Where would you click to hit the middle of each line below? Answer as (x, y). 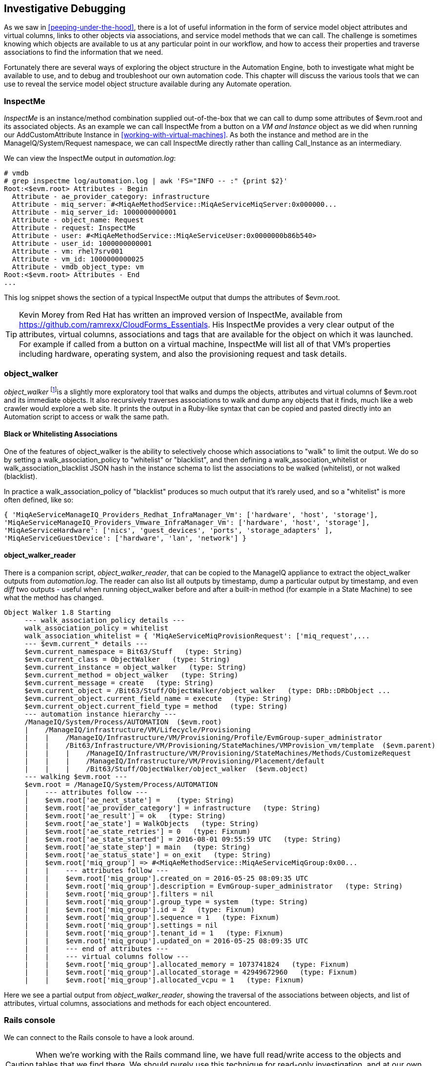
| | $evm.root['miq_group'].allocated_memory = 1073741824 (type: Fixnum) (187, 965)
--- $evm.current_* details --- (86, 644)
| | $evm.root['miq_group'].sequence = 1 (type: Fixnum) (152, 918)
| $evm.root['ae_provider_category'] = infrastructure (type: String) (173, 808)
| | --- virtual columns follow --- (107, 957)
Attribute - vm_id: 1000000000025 (78, 259)
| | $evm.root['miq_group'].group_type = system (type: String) (166, 902)
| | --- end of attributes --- (97, 949)
